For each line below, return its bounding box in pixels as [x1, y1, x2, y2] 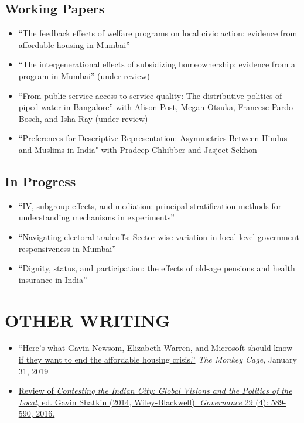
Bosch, [18, 112, 42, 124]
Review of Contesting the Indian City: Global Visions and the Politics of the [18, 384, 292, 397]
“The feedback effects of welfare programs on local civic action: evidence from [18, 27, 298, 39]
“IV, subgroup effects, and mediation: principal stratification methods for [18, 199, 282, 211]
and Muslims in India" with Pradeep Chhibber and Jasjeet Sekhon [18, 143, 257, 155]
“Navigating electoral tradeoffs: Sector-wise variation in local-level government [18, 230, 299, 243]
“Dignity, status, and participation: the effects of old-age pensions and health [18, 262, 295, 274]
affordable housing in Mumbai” [18, 38, 130, 50]
